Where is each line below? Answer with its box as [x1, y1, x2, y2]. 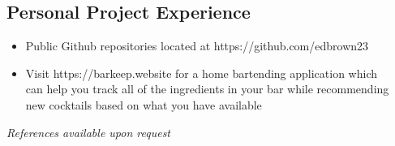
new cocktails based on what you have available [25, 96, 262, 113]
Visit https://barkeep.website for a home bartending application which [25, 64, 378, 81]
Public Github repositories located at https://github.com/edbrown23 [25, 37, 369, 54]
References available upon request [6, 123, 171, 140]
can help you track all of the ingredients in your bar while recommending [25, 80, 389, 97]
